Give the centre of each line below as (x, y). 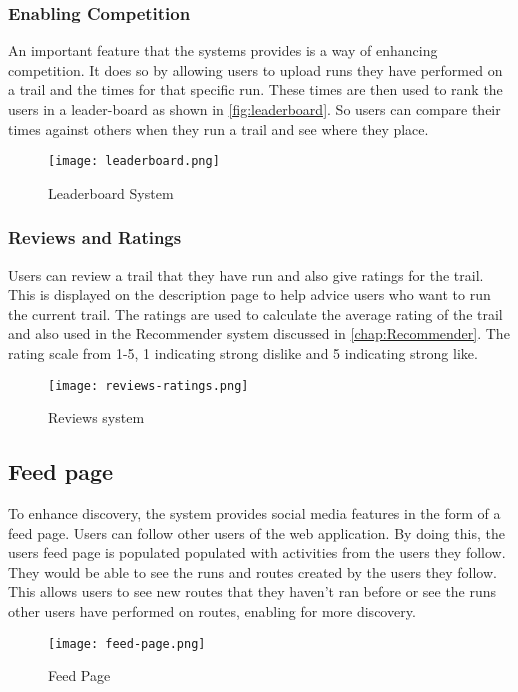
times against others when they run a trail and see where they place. (218, 128)
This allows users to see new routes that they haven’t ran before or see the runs (252, 591)
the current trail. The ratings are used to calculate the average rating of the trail (255, 313)
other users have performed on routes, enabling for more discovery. (212, 611)
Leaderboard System (111, 192)
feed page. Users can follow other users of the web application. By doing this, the (256, 532)
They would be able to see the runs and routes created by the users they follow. (252, 571)
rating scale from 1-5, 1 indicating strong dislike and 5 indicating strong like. (243, 353)
